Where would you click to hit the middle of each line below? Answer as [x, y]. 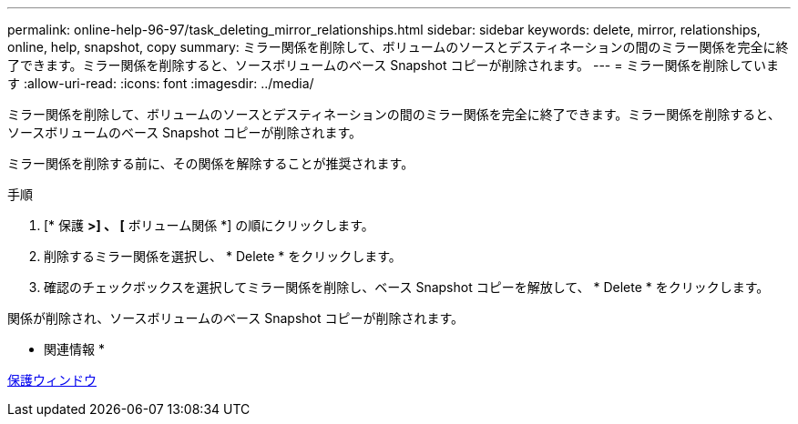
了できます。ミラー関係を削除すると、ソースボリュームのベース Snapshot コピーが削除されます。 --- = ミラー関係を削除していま [393, 65]
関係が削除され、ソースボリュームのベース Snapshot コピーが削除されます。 [236, 318]
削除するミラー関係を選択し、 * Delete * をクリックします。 [223, 256]
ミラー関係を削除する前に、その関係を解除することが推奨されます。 [211, 163]
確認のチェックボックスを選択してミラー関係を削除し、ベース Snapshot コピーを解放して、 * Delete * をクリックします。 [407, 287]
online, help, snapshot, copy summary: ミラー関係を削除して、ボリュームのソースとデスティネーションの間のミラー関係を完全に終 [398, 47]
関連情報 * [74, 349]
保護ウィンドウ [52, 380]
